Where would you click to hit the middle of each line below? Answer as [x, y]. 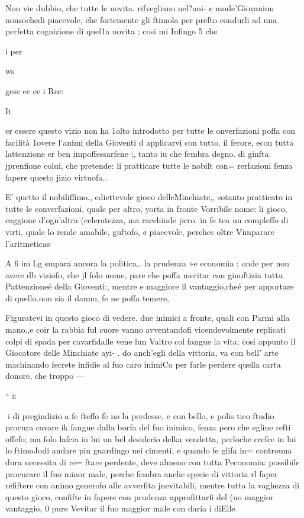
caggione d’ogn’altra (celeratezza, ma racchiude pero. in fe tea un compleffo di [147, 220]
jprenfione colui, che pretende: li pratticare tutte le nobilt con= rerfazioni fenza [149, 165]
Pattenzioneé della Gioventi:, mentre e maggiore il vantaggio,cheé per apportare [150, 286]
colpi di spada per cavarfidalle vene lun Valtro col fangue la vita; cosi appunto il [151, 341]
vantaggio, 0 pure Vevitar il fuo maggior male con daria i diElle [120, 508]
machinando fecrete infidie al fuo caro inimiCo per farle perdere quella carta [143, 364]
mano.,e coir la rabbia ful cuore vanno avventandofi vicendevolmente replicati [146, 329]
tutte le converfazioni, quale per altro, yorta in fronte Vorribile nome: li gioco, [146, 208]
